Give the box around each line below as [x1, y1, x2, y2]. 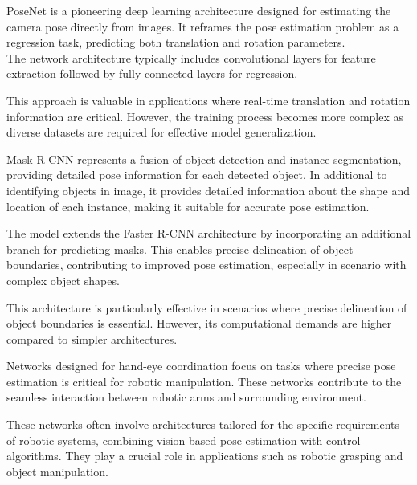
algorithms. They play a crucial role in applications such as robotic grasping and [6, 447, 403, 464]
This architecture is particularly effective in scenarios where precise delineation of [6, 299, 407, 316]
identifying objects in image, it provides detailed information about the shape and [6, 181, 411, 198]
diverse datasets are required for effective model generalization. [6, 124, 317, 141]
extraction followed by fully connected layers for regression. [6, 65, 298, 82]
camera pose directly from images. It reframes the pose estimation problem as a [6, 18, 399, 35]
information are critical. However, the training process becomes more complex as [6, 108, 404, 124]
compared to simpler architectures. [6, 330, 178, 347]
